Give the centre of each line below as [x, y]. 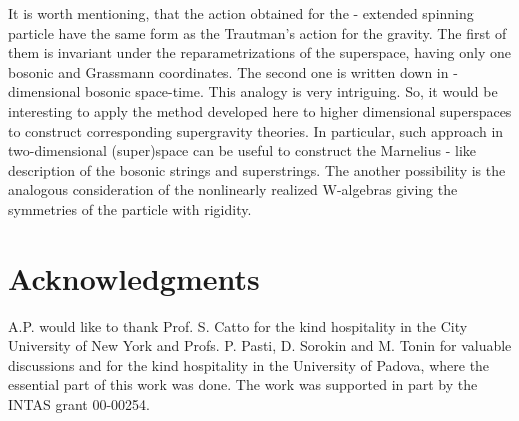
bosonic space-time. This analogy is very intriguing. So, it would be [291, 91]
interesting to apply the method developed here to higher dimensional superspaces [260, 110]
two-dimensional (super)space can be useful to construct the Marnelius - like [242, 150]
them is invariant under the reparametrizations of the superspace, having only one [260, 52]
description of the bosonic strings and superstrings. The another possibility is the [257, 169]
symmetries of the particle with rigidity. [130, 208]
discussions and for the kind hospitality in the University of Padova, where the [249, 364]
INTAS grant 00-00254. [79, 404]
